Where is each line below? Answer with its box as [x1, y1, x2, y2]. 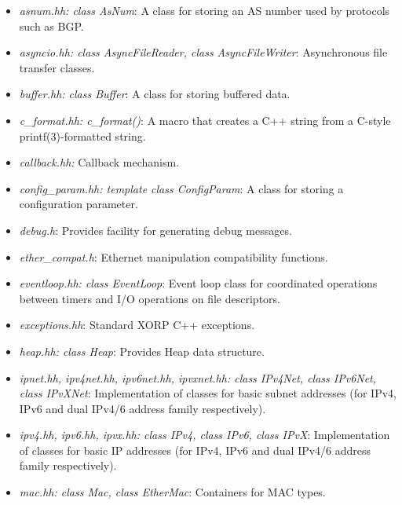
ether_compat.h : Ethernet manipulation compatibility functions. [19, 248, 328, 265]
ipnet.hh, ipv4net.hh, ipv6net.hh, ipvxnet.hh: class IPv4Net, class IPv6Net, [19, 369, 377, 386]
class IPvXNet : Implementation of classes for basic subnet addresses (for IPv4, [19, 385, 397, 401]
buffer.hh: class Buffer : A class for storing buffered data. [19, 86, 291, 102]
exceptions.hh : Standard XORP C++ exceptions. [19, 317, 255, 333]
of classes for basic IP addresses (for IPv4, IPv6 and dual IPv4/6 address [19, 441, 371, 458]
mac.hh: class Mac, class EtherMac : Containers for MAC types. [19, 484, 326, 500]
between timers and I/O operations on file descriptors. [19, 290, 280, 306]
